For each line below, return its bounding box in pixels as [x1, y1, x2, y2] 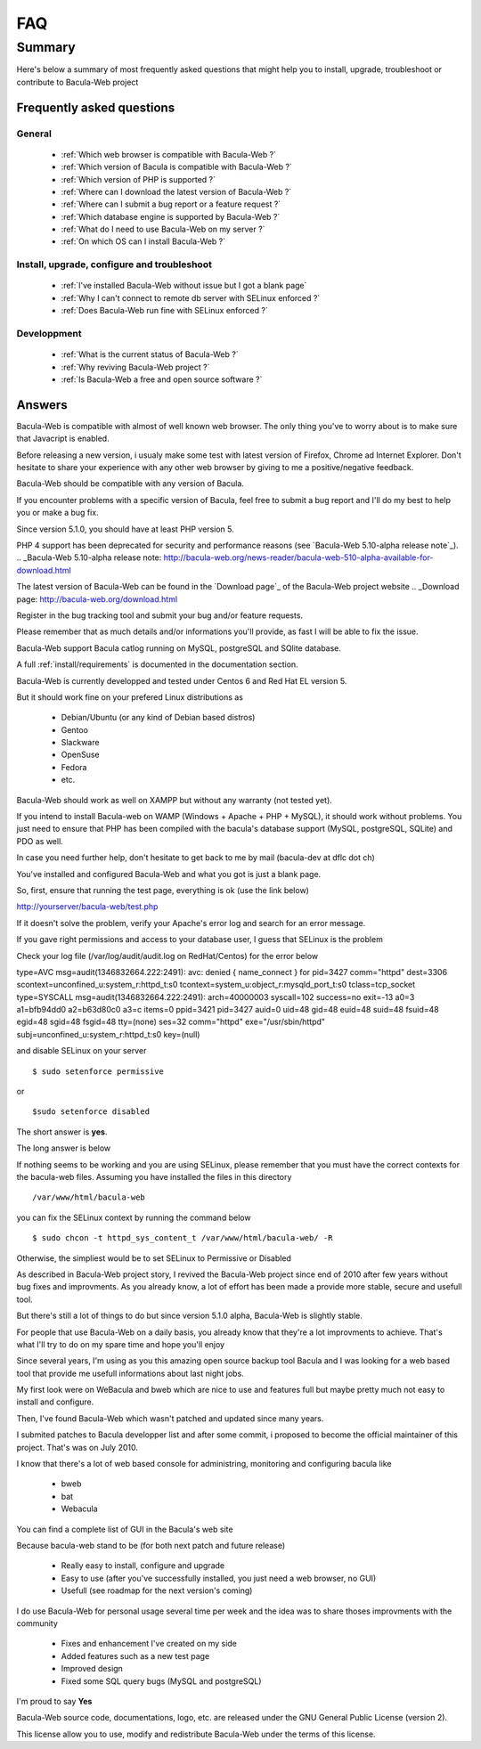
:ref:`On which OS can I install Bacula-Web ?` [61, 236, 226, 247]
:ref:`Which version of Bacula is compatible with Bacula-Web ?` [61, 161, 293, 173]
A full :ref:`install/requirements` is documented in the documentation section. [16, 659, 298, 670]
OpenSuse [61, 749, 100, 761]
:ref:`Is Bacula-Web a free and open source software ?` [61, 374, 263, 385]
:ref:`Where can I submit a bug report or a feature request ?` [61, 199, 281, 209]
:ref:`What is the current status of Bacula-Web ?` [61, 349, 240, 360]
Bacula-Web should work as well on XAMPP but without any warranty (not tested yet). [16, 794, 333, 805]
